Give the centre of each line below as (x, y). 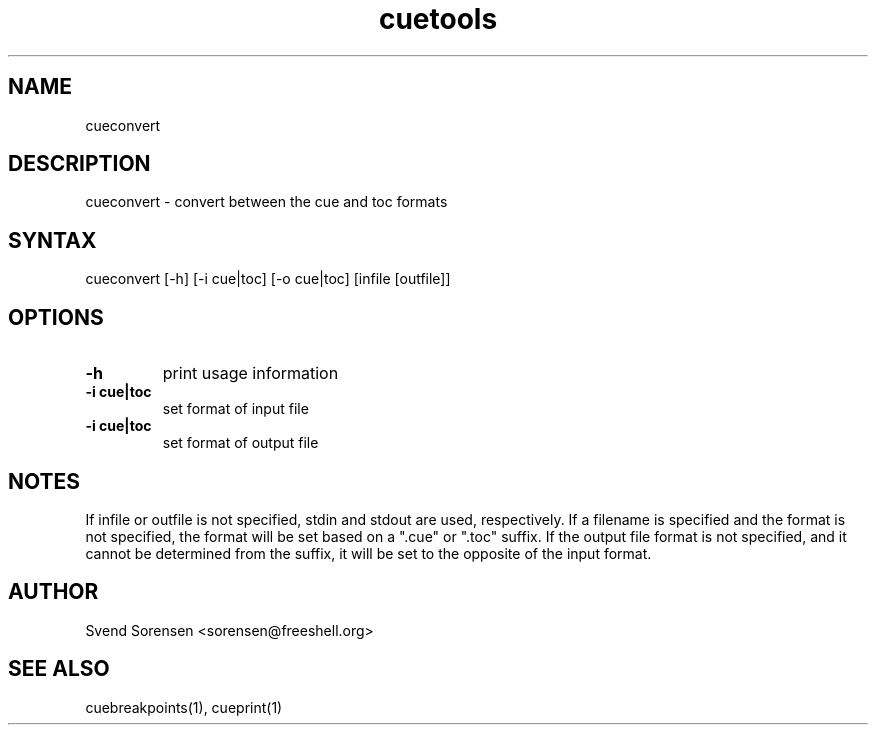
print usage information (250, 373)
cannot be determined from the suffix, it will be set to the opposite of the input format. (368, 553)
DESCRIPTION (79, 164)
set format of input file (235, 409)
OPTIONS (56, 317)
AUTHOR (53, 592)
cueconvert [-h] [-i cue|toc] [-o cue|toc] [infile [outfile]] (268, 279)
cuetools (438, 19)
